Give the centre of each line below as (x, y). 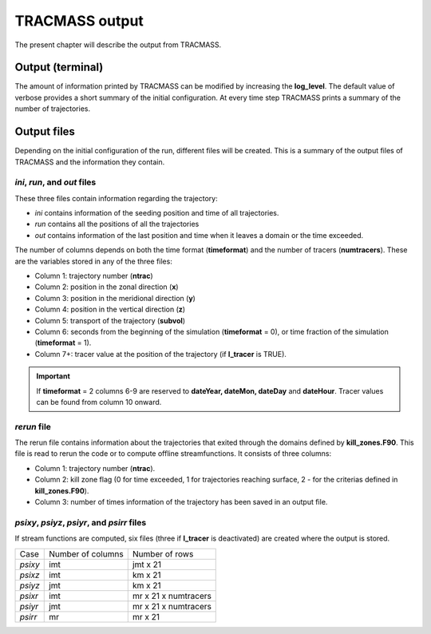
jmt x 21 (146, 565)
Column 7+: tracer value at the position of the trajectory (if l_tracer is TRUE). (161, 354)
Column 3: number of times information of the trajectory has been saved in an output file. (181, 502)
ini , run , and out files (55, 182)
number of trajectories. (53, 109)
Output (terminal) (59, 67)
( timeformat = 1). (63, 343)
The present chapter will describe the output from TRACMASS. (118, 45)
